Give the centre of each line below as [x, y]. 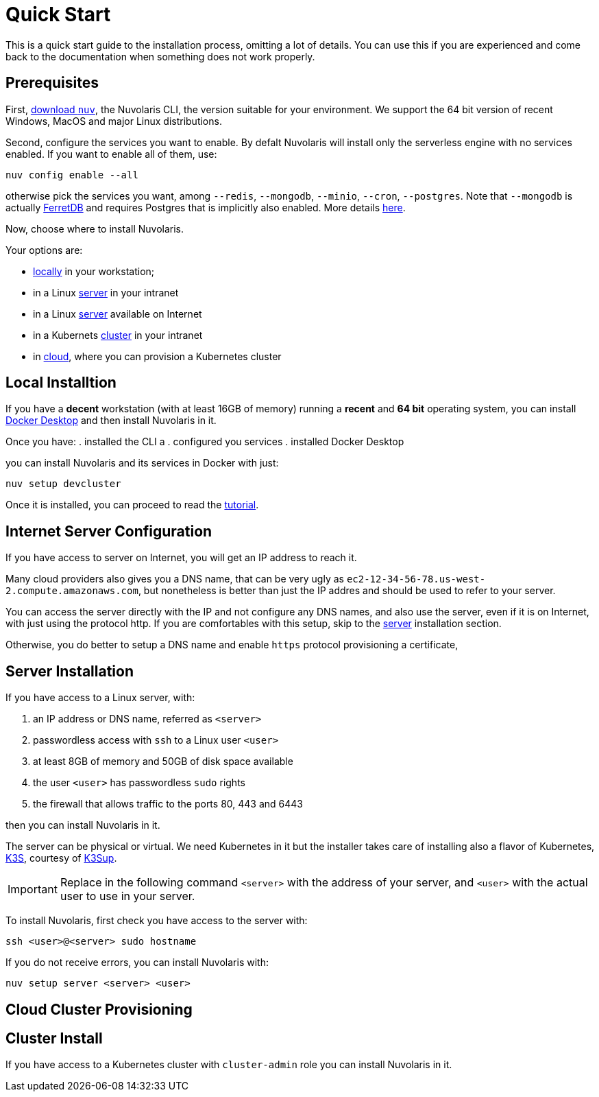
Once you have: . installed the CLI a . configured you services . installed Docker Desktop [205, 442]
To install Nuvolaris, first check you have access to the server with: [157, 921]
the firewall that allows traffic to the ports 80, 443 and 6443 [168, 804]
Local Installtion [61, 383]
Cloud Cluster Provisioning [99, 1009]
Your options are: [44, 250]
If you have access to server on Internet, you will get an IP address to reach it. [181, 558]
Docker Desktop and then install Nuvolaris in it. [111, 421]
